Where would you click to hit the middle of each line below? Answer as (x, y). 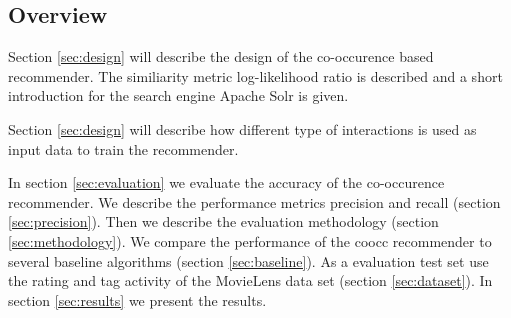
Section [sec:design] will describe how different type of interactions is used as (242, 128)
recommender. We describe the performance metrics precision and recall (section (254, 201)
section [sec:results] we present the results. (137, 299)
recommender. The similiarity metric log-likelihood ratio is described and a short (255, 75)
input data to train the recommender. (123, 148)
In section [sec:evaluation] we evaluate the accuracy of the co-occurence (226, 182)
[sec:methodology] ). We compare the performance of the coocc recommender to (250, 240)
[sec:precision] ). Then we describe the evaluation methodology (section (223, 221)
